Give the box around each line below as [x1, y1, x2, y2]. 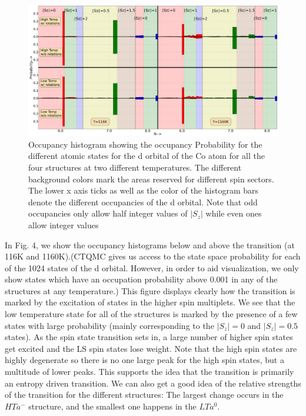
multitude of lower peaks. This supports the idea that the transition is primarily [5, 365, 294, 378]
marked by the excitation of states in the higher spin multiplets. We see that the [5, 296, 295, 308]
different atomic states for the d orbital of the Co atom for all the [28, 149, 265, 162]
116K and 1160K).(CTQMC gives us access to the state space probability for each [5, 250, 301, 262]
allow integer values [28, 218, 99, 231]
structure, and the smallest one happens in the [28, 400, 197, 412]
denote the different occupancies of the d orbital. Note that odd [28, 195, 258, 208]
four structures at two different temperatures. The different [28, 161, 242, 173]
